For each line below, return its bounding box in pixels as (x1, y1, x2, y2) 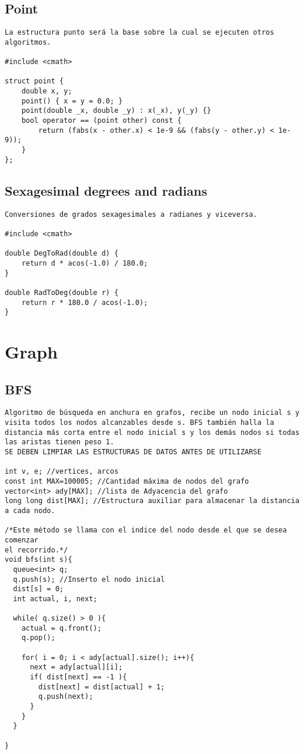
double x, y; (21, 87, 72, 96)
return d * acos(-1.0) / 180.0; (21, 259, 148, 267)
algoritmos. (5, 38, 51, 46)
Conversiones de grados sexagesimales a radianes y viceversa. (5, 210, 258, 219)
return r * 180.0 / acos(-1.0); (21, 298, 148, 307)
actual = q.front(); (21, 624, 102, 632)
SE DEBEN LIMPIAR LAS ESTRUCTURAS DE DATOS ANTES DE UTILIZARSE (5, 448, 262, 457)
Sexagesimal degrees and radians (5, 181, 208, 199)
